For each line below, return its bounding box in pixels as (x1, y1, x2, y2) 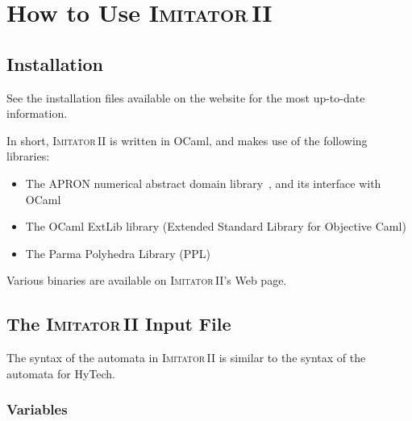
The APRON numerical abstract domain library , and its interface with (25, 174, 381, 191)
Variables (6, 399, 68, 419)
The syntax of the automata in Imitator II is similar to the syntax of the (6, 349, 366, 366)
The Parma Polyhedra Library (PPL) (25, 244, 211, 261)
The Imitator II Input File (6, 311, 231, 336)
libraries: (6, 148, 50, 165)
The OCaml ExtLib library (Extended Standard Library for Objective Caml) (25, 218, 406, 235)
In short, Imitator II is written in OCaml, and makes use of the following (6, 131, 368, 148)
